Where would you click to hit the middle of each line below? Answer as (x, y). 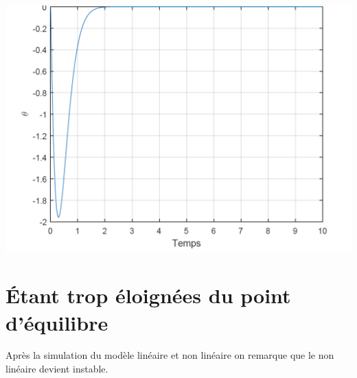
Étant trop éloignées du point (148, 295)
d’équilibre (57, 322)
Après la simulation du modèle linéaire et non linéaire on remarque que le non (170, 355)
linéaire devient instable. (57, 369)
